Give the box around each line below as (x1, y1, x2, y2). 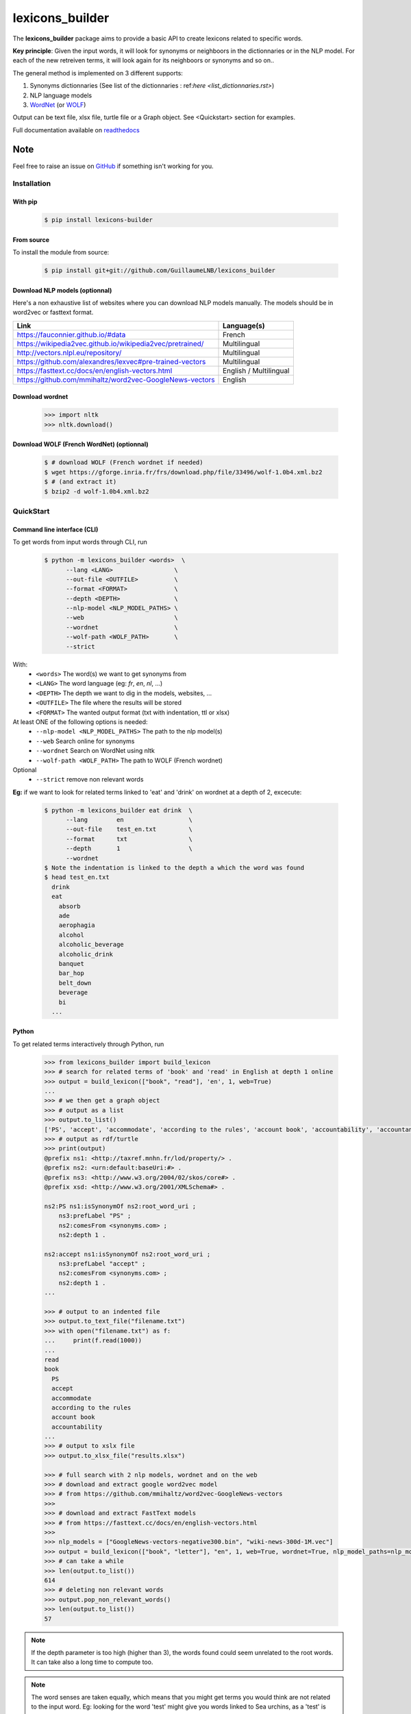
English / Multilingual (223, 365, 290, 375)
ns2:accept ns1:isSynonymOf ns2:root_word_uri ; (44, 1250, 211, 1258)
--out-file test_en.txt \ (66, 825, 193, 833)
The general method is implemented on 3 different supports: (12, 69, 183, 77)
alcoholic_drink (58, 950, 113, 958)
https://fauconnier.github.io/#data (16, 330, 126, 339)
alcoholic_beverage (58, 941, 125, 949)
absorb (58, 902, 81, 910)
